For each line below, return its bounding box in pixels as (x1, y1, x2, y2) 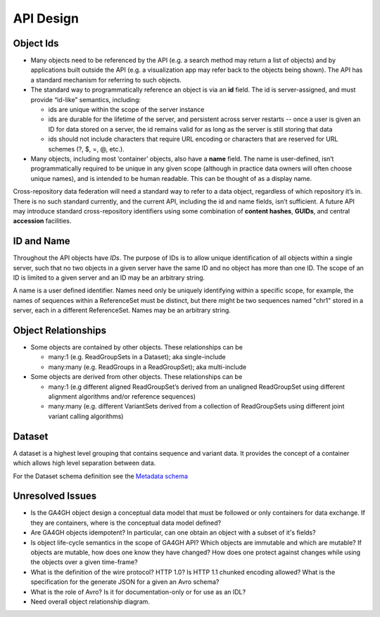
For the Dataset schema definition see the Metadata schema (13, 472, 189, 480)
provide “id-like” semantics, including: (30, 95, 141, 104)
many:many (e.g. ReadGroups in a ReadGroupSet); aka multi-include (48, 363, 246, 371)
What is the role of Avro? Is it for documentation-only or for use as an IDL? (30, 587, 246, 596)
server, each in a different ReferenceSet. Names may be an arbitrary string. (13, 306, 232, 315)
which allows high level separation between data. (13, 459, 156, 468)
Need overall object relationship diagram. (30, 597, 151, 606)
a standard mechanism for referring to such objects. (30, 75, 182, 84)
